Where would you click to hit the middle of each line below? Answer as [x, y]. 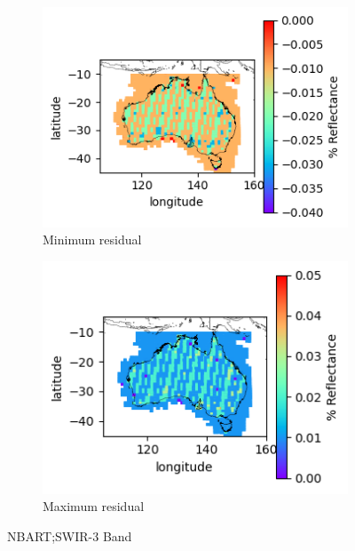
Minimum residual [92, 240]
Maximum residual [94, 506]
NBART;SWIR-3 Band [70, 536]
